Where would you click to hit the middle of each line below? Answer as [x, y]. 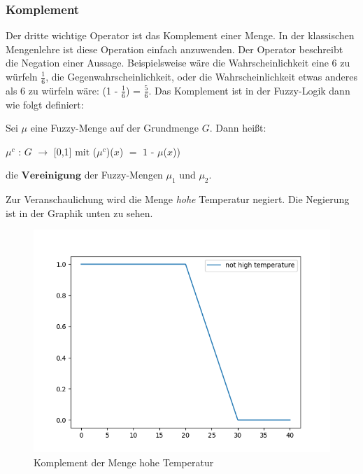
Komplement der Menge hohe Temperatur [124, 462]
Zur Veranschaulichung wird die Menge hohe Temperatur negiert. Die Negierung [178, 199]
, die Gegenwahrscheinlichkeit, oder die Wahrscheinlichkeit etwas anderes [201, 76]
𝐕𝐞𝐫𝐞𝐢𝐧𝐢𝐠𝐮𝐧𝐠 [51, 176]
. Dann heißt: [238, 128]
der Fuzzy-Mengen [123, 175]
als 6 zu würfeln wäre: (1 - [62, 90]
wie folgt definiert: [45, 104]
